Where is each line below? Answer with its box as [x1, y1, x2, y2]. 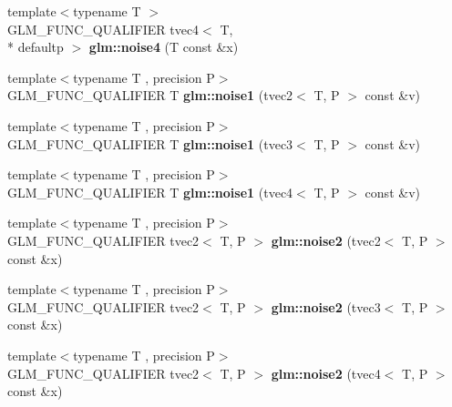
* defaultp [7, 37, 64, 56]
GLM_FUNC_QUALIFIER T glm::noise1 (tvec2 [7, 86, 293, 105]
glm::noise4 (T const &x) [88, 37, 239, 56]
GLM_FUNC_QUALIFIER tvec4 [7, 19, 200, 38]
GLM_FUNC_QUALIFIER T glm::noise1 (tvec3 [7, 134, 293, 153]
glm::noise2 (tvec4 [271, 363, 381, 382]
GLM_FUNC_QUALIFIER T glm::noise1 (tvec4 [7, 182, 293, 201]
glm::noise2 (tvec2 [271, 230, 381, 249]
